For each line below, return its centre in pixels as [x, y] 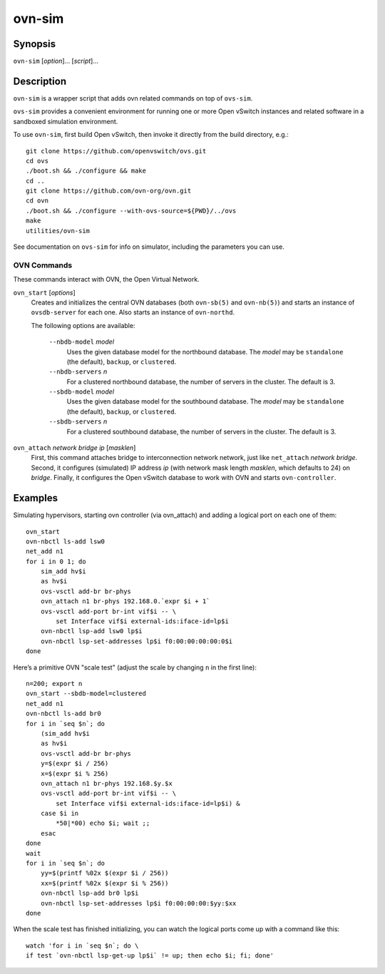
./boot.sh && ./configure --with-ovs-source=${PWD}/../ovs [131, 211]
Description [40, 81]
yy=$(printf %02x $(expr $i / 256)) [104, 873]
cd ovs [37, 161]
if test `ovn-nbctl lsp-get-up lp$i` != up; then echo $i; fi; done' [150, 956]
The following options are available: [83, 325]
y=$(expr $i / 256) [75, 764]
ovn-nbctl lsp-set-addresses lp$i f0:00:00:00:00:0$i [137, 641]
